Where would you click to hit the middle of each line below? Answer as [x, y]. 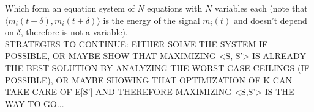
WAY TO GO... [35, 103]
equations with [175, 8]
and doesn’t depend [270, 20]
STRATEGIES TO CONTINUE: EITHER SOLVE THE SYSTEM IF [136, 44]
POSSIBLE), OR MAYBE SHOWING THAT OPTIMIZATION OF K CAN [148, 79]
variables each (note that [261, 8]
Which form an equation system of [70, 8]
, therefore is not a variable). [74, 32]
